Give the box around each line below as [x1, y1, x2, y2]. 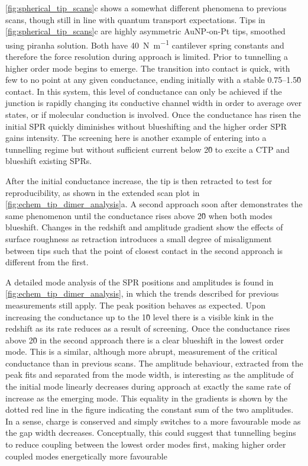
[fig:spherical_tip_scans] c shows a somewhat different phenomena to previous [5, 2, 287, 14]
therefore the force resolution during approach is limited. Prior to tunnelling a [5, 50, 288, 63]
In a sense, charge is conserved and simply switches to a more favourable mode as [5, 414, 301, 427]
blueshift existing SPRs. [5, 155, 92, 167]
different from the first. [5, 256, 89, 268]
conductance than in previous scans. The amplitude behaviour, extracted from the [5, 356, 303, 369]
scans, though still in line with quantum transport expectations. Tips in [5, 13, 265, 25]
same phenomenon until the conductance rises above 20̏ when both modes [5, 209, 273, 221]
